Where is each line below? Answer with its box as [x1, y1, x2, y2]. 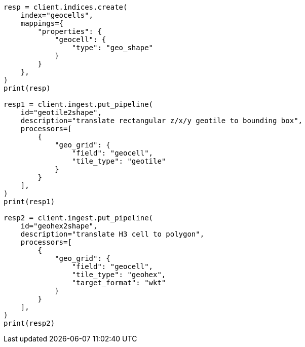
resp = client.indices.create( [4, 3, 128, 11]
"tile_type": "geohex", [71, 271, 166, 279]
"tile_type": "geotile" [71, 157, 166, 165]
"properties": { [37, 27, 102, 35]
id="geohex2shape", [20, 222, 98, 230]
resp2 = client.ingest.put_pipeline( [4, 214, 154, 222]
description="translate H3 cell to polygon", [20, 230, 205, 238]
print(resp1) [4, 198, 55, 206]
